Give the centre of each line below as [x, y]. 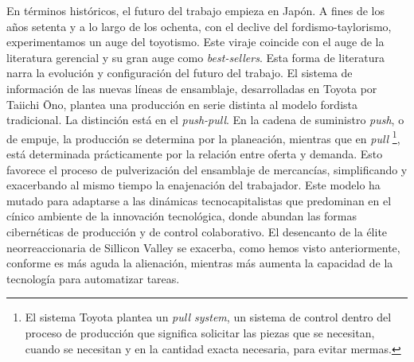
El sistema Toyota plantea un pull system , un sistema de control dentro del [208, 317]
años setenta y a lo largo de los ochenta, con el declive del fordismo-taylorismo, [199, 26]
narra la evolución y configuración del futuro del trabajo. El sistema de [180, 73]
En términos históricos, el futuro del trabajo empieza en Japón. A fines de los [195, 10]
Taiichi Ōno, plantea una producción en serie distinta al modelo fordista [182, 104]
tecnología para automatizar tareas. [93, 278]
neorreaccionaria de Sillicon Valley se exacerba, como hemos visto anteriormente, [203, 247]
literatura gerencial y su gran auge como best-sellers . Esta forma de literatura [196, 57]
